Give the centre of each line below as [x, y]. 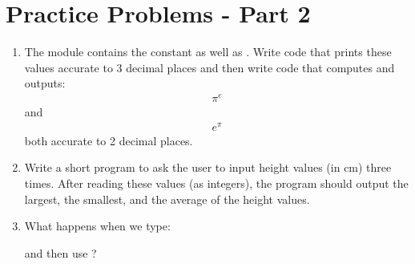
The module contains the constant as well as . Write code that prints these [208, 52]
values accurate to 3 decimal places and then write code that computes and [210, 67]
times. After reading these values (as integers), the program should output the [216, 183]
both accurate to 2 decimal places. [109, 140]
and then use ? [60, 252]
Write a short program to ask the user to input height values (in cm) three [208, 167]
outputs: [45, 83]
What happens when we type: [97, 226]
